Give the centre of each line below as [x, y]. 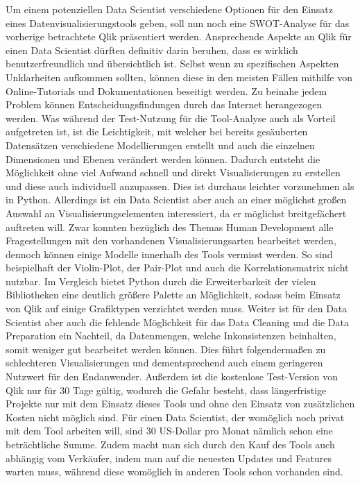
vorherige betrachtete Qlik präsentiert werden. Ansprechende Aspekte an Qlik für [179, 36]
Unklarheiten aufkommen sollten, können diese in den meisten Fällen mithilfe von [179, 77]
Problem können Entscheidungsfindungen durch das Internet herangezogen [164, 104]
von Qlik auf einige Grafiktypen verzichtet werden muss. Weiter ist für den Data [177, 308]
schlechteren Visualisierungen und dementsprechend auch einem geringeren [164, 363]
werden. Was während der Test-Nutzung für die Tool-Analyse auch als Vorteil [171, 118]
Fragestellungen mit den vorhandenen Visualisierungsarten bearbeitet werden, [171, 240]
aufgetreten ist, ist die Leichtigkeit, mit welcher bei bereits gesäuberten [157, 132]
